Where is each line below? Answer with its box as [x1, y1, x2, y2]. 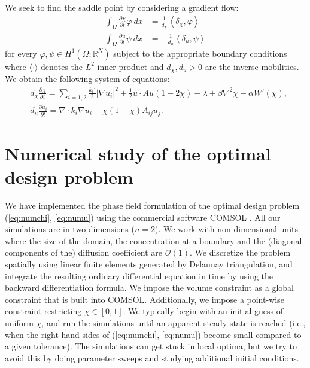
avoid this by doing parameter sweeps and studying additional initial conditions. [5, 351, 299, 364]
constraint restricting [5, 305, 82, 317]
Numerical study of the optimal [5, 141, 271, 165]
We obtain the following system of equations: [5, 72, 170, 84]
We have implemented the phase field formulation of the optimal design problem [5, 199, 300, 212]
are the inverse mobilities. [205, 60, 299, 72]
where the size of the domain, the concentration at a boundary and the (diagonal [5, 234, 302, 247]
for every [5, 47, 37, 59]
